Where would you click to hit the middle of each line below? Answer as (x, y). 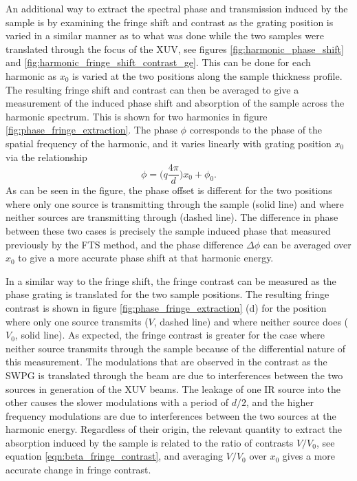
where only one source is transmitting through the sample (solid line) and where (175, 203)
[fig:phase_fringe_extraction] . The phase (91, 130)
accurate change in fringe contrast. (78, 470)
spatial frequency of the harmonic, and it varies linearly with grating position (169, 143)
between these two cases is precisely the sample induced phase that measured (168, 230)
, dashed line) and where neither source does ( (251, 321)
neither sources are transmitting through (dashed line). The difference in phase (172, 217)
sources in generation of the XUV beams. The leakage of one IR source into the (173, 388)
